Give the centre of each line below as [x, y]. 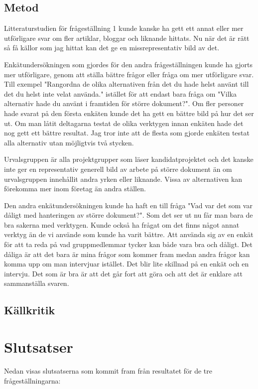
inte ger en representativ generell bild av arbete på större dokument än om [118, 169]
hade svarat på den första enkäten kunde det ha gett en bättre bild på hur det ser [129, 113]
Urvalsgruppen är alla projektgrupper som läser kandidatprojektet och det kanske [129, 159]
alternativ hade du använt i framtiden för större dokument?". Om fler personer [124, 103]
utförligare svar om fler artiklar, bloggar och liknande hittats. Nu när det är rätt [127, 38]
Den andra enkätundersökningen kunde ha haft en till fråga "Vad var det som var [128, 205]
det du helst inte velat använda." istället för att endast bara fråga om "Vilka [120, 93]
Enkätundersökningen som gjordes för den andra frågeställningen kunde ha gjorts [129, 64]
